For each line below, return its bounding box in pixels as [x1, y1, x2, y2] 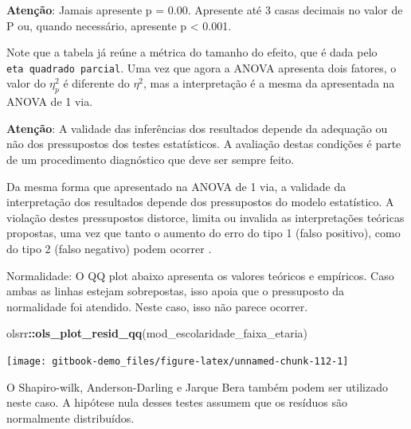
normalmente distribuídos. [6, 409, 135, 426]
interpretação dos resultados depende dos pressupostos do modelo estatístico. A [6, 193, 394, 210]
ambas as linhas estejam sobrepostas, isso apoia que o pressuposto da [6, 283, 345, 299]
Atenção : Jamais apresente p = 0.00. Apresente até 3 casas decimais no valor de [6, 2, 403, 18]
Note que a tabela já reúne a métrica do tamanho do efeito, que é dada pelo [6, 44, 378, 60]
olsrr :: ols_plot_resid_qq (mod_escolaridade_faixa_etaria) [6, 325, 308, 341]
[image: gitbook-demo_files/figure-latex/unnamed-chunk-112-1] [6, 355, 349, 367]
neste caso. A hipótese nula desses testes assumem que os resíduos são [6, 394, 347, 411]
